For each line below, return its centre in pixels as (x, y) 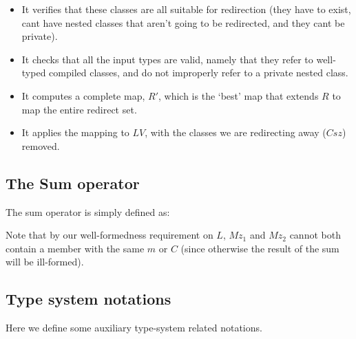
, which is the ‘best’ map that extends (239, 95)
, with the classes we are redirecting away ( (235, 132)
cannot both (315, 235)
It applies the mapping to (75, 132)
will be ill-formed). (45, 262)
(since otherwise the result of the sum (260, 248)
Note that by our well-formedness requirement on (109, 235)
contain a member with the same (75, 248)
